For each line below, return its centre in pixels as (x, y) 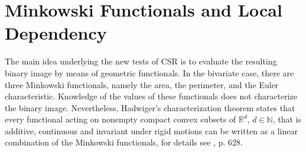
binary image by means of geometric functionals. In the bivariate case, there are (149, 72)
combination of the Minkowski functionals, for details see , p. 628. (124, 142)
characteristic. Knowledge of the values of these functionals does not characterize (151, 96)
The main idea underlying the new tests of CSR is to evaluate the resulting (141, 61)
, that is (287, 119)
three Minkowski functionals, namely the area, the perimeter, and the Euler (142, 84)
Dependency (56, 33)
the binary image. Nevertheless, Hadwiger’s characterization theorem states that (150, 107)
